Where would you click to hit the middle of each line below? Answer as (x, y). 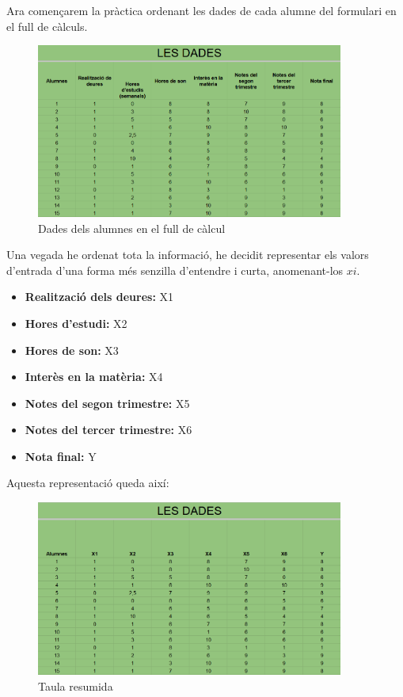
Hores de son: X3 (72, 350)
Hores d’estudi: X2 (76, 323)
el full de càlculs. (47, 26)
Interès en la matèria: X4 (94, 377)
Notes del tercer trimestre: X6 (108, 430)
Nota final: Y (61, 456)
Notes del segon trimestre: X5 (107, 403)
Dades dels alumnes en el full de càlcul (132, 228)
